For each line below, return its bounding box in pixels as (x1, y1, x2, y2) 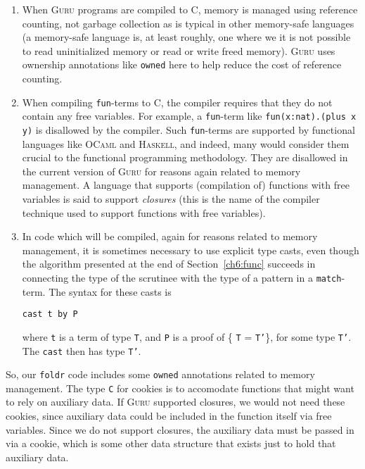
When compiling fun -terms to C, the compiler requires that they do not (22, 94, 333, 109)
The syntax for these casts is (49, 284, 172, 299)
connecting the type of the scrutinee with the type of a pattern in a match (22, 270, 342, 284)
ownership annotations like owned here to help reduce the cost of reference (22, 57, 342, 72)
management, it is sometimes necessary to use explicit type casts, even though (22, 242, 359, 257)
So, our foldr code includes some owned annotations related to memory (6, 367, 315, 382)
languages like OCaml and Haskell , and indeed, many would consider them (22, 136, 350, 151)
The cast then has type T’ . (22, 343, 141, 358)
